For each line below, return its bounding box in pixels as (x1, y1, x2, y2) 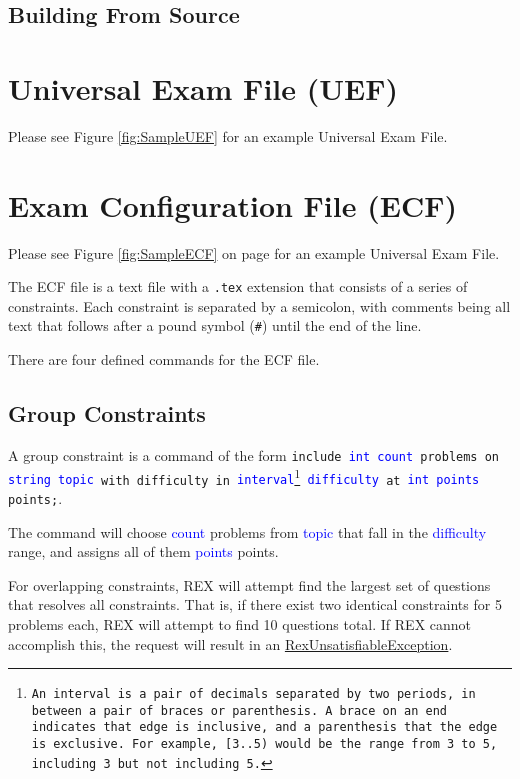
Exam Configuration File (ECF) (8, 184, 457, 225)
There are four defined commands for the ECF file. (8, 349, 320, 370)
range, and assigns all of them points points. (8, 541, 279, 562)
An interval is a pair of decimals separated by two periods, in (31, 687, 476, 702)
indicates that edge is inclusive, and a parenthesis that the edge (31, 720, 498, 735)
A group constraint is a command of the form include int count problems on (8, 444, 499, 465)
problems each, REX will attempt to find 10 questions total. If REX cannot (8, 613, 472, 634)
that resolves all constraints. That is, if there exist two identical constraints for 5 (8, 594, 502, 615)
